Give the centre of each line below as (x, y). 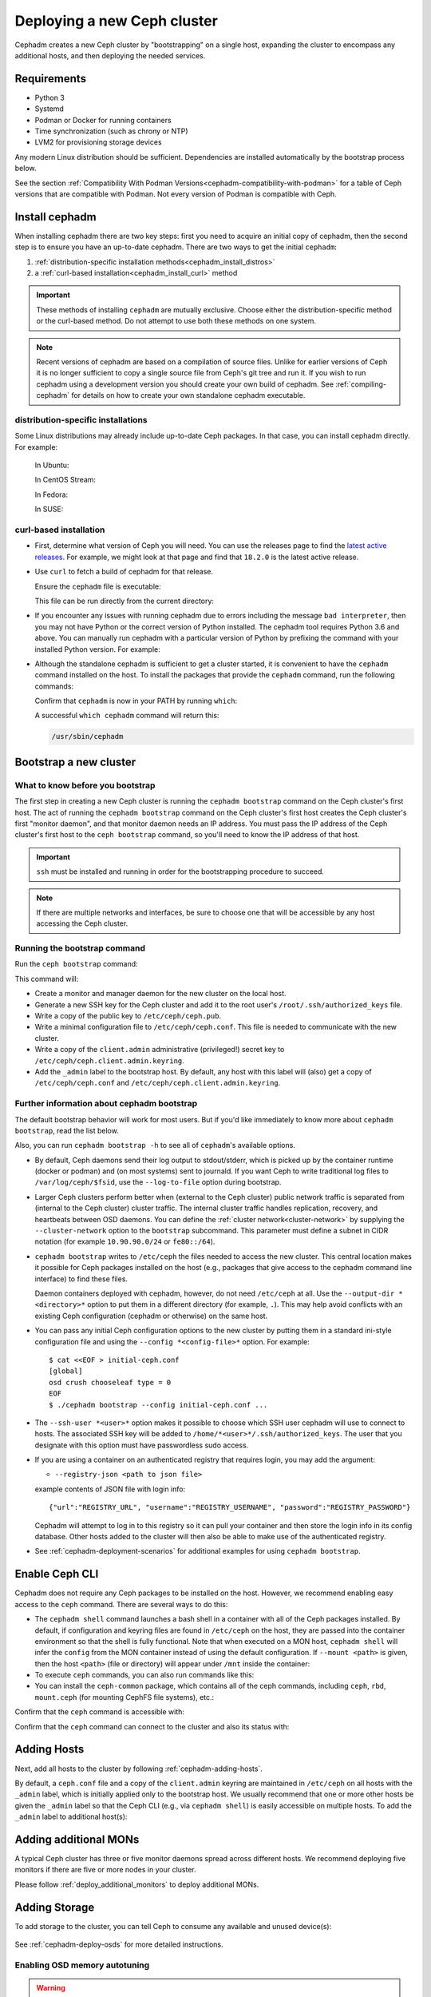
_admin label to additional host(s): (71, 1816)
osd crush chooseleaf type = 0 (110, 1382)
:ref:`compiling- (361, 384)
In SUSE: (49, 509)
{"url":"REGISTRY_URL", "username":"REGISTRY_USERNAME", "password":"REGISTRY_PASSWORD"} (230, 1507)
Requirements (51, 79)
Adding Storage (55, 1907)
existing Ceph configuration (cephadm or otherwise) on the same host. (151, 1316)
